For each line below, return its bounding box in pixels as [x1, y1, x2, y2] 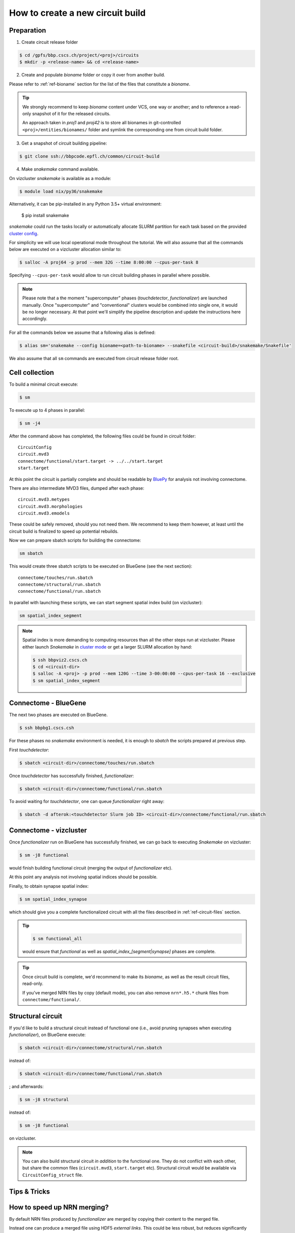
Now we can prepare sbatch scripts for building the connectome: [9, 538, 141, 544]
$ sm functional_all [32, 936, 82, 942]
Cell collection [9, 368, 54, 377]
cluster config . [9, 230, 39, 236]
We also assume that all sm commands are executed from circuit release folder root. [9, 355, 179, 361]
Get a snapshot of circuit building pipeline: [21, 141, 108, 146]
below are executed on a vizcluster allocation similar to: [9, 247, 121, 253]
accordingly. [22, 316, 48, 322]
